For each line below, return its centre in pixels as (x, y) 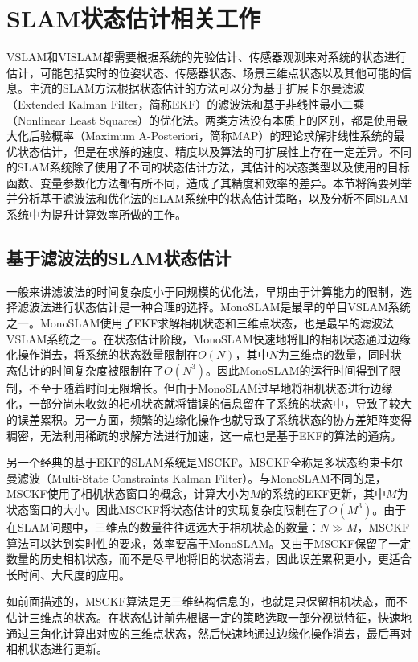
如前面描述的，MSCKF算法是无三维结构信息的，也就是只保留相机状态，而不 (207, 601)
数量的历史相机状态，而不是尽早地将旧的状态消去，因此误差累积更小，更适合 (209, 559)
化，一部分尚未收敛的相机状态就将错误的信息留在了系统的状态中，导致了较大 (209, 403)
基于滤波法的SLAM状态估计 (119, 258)
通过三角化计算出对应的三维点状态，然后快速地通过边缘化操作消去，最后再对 (209, 633)
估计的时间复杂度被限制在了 (90, 370)
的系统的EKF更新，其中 (323, 493)
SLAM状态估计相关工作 (134, 18)
